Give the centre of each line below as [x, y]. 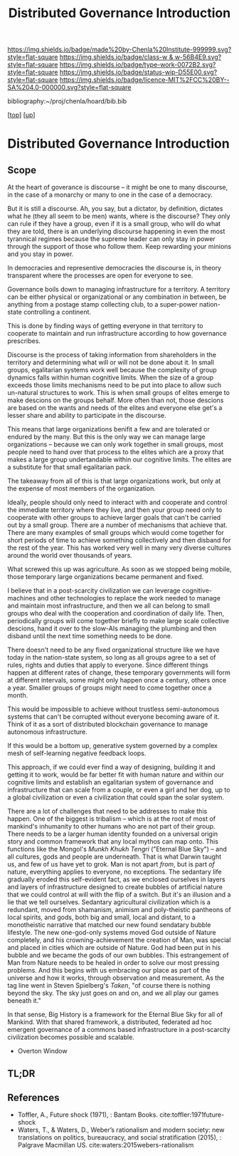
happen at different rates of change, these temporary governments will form [119, 672]
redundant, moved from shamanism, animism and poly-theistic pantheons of [119, 910]
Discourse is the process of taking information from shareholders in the [112, 355]
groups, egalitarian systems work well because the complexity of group [112, 370]
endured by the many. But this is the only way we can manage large [107, 437]
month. [18, 695]
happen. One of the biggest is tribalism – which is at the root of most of [111, 819]
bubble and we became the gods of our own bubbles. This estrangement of [118, 955]
